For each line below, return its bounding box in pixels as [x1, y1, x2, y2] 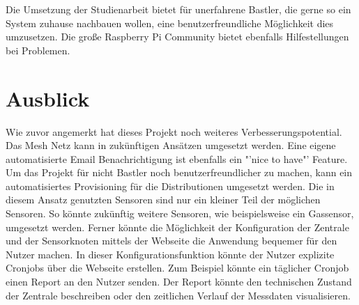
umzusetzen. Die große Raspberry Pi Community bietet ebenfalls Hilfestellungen [6, 29, 349, 44]
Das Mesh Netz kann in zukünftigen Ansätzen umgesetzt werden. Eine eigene [6, 138, 336, 152]
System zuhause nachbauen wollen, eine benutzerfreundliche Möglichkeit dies [6, 15, 334, 30]
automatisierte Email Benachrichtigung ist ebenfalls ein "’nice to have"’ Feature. [6, 151, 348, 166]
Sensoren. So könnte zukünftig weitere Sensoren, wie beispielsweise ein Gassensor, [6, 206, 354, 221]
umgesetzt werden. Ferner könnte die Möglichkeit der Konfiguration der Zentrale [6, 219, 349, 234]
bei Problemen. [6, 42, 70, 57]
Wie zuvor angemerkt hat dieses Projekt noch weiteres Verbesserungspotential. [6, 124, 342, 139]
